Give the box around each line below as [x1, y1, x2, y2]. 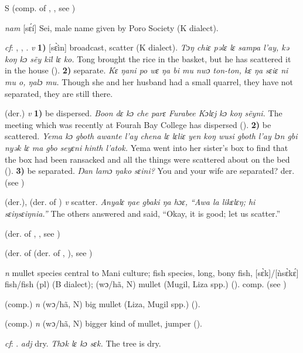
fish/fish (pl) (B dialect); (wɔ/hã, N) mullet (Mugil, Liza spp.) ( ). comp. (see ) [5, 278, 287, 290]
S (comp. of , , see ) [5, 2, 76, 14]
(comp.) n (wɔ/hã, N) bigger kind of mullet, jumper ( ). [5, 317, 202, 330]
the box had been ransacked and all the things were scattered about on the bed [5, 153, 290, 165]
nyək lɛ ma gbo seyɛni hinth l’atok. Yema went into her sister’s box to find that [5, 141, 288, 153]
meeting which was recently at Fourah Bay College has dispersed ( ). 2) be [5, 118, 271, 130]
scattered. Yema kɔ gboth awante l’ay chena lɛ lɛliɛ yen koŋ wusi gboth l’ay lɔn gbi [5, 130, 298, 142]
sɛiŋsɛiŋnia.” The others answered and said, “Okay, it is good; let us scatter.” [5, 207, 281, 219]
